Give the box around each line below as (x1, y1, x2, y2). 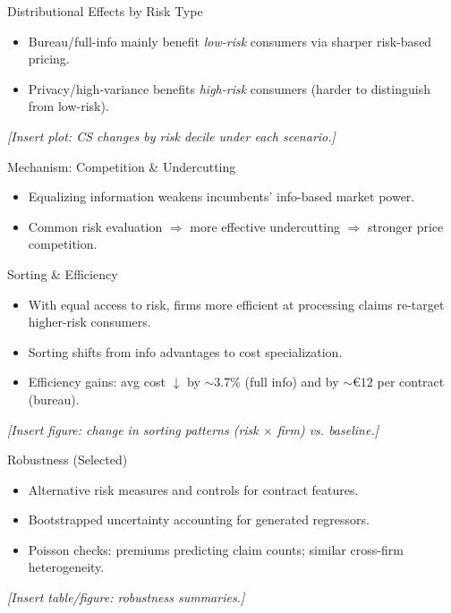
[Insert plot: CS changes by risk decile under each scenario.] (7, 126, 336, 145)
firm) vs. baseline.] (277, 420, 379, 438)
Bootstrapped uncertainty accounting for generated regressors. (28, 510, 370, 529)
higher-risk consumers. (28, 312, 151, 331)
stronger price (368, 217, 444, 235)
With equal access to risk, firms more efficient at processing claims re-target (28, 294, 445, 313)
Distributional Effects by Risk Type (7, 2, 203, 20)
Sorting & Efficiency (7, 264, 118, 283)
